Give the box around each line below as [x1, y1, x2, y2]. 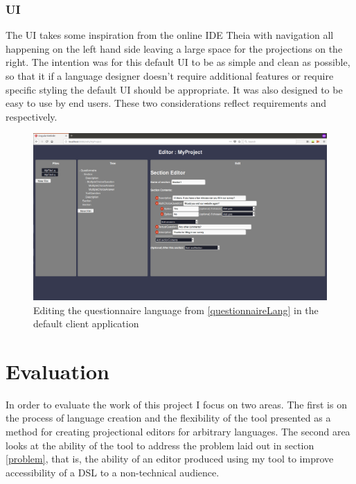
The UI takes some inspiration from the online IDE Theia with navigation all [6, 28, 334, 42]
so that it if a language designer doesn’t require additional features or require [6, 69, 334, 83]
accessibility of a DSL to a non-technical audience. [6, 465, 220, 479]
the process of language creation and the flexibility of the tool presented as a [6, 410, 331, 425]
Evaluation [6, 356, 109, 385]
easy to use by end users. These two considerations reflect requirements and [6, 96, 327, 110]
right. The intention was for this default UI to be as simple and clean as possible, [6, 55, 350, 69]
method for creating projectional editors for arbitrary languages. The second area [6, 424, 350, 439]
